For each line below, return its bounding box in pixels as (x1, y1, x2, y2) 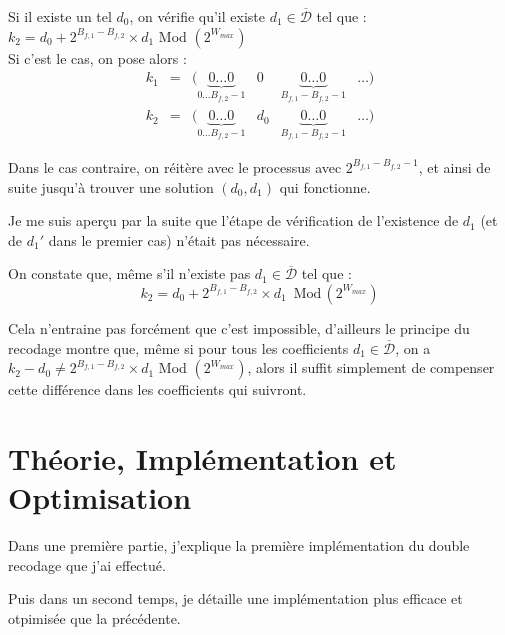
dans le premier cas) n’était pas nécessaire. (48, 229, 310, 250)
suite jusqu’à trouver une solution (8, 176, 214, 197)
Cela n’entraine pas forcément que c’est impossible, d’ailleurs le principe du (8, 317, 470, 338)
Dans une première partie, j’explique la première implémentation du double (8, 535, 470, 555)
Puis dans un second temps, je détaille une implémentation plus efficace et (8, 588, 463, 609)
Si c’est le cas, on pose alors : (8, 47, 187, 68)
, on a (395, 337, 431, 358)
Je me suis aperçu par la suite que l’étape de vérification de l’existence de (8, 210, 459, 231)
